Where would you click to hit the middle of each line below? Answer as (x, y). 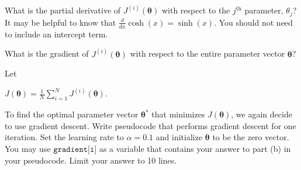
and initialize (179, 137)
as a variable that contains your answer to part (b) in (195, 148)
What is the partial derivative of (63, 10)
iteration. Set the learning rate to (64, 137)
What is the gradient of (47, 53)
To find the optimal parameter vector (72, 114)
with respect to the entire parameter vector (207, 53)
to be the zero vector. (251, 137)
